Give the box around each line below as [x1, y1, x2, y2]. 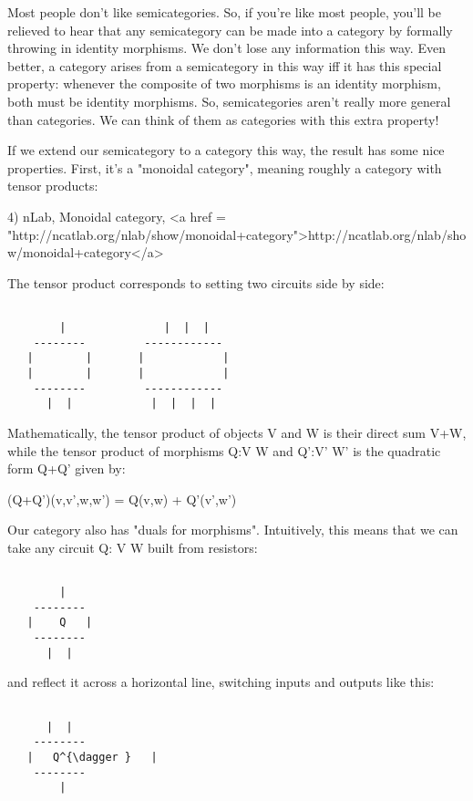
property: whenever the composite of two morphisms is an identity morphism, [7, 74, 441, 93]
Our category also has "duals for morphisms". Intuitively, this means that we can [7, 520, 458, 539]
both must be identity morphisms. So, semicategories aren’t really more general [7, 91, 451, 110]
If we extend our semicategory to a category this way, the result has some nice [7, 140, 445, 160]
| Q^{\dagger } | [26, 750, 158, 764]
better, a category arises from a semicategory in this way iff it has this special [7, 56, 442, 75]
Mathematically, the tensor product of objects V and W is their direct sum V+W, [7, 422, 467, 442]
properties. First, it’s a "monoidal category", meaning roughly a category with [7, 158, 442, 177]
